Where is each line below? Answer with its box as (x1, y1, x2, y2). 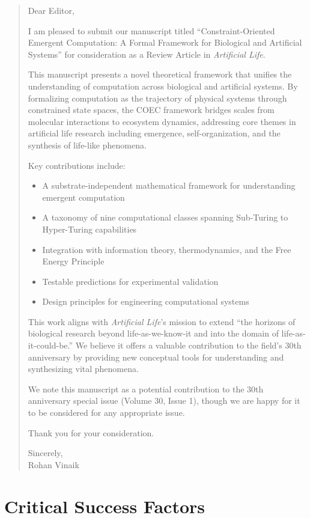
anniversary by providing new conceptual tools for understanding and (28, 350, 284, 363)
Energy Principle (42, 255, 105, 267)
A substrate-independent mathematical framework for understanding (42, 179, 296, 192)
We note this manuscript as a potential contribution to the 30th (28, 382, 264, 395)
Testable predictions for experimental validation (42, 275, 219, 287)
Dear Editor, (28, 4, 74, 16)
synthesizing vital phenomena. (28, 362, 139, 375)
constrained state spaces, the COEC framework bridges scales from (28, 103, 275, 116)
